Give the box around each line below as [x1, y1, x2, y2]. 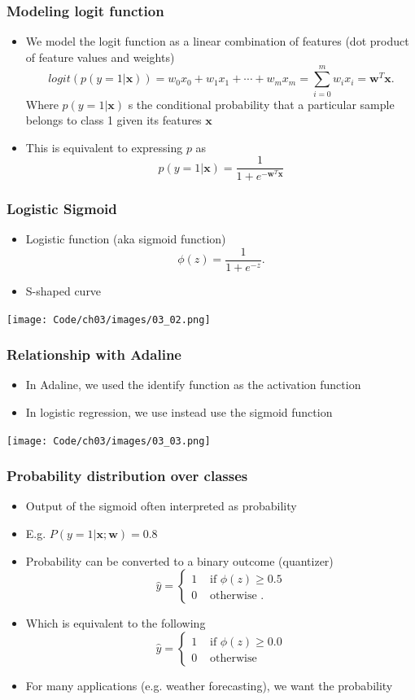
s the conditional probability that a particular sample [128, 95, 395, 112]
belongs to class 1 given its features [25, 112, 202, 129]
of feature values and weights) [25, 48, 175, 65]
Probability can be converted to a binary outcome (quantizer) [25, 552, 334, 569]
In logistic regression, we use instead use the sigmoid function [25, 404, 333, 421]
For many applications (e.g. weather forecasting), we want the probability [25, 676, 393, 693]
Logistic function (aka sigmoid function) [25, 230, 226, 247]
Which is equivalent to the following [25, 615, 206, 632]
